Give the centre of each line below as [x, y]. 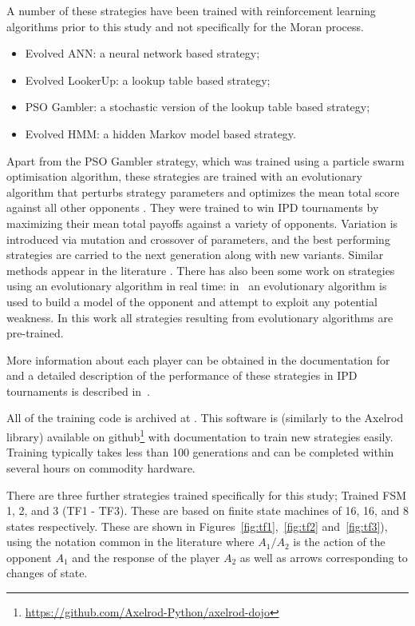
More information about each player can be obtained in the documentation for [198, 359]
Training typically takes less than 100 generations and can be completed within [200, 452]
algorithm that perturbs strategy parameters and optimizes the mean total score [203, 191]
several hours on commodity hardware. [101, 467]
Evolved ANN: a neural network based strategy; [142, 53]
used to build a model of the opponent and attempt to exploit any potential [192, 301]
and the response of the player [146, 557]
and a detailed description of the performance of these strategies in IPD [182, 375]
